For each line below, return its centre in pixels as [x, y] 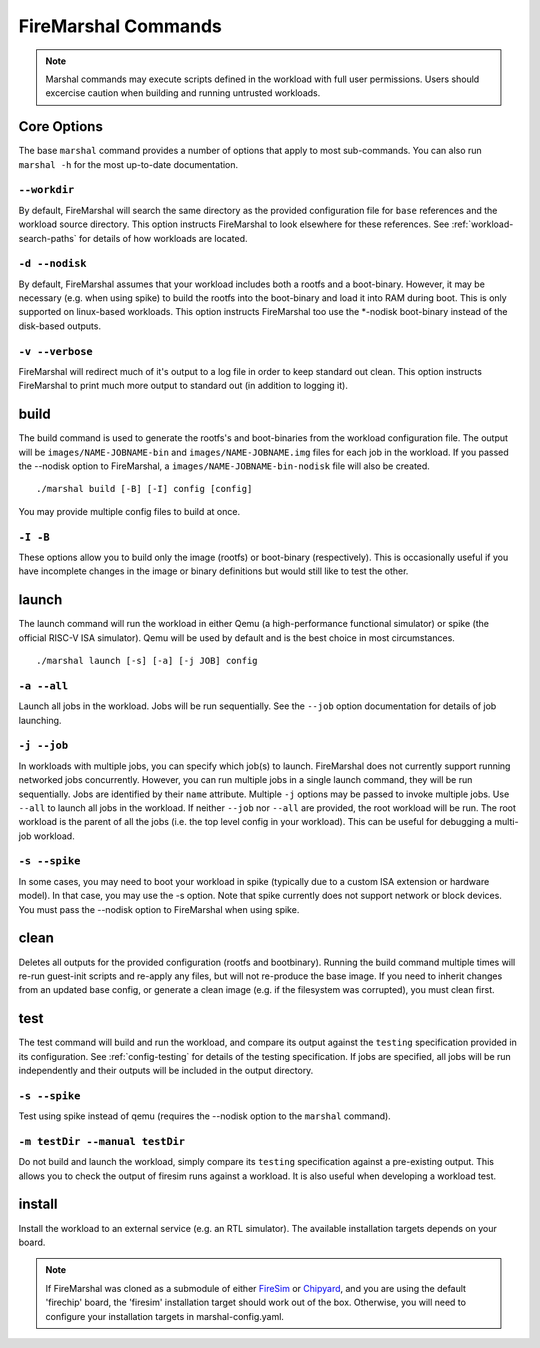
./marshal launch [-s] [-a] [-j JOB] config [147, 661]
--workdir [46, 190]
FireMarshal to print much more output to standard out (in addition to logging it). [183, 386]
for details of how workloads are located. [163, 238]
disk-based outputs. [60, 326]
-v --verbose [56, 351]
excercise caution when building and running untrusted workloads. [183, 93]
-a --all [43, 685]
